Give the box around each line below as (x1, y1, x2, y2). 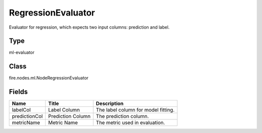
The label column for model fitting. (96, 107, 175, 114)
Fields (9, 88, 28, 96)
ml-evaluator (9, 50, 35, 55)
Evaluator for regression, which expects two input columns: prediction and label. (9, 24, 170, 30)
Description (96, 100, 124, 107)
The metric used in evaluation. (96, 119, 165, 126)
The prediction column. (96, 113, 149, 120)
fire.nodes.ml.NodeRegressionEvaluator (9, 75, 89, 81)
